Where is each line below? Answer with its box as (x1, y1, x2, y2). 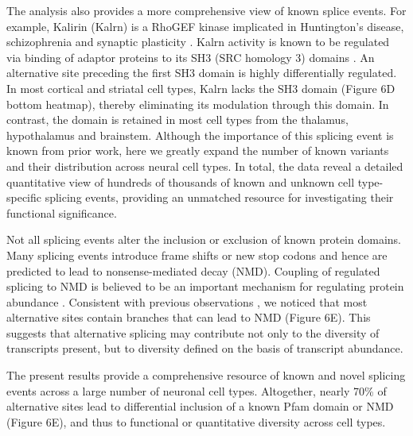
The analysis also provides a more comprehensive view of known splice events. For (6, 2, 407, 18)
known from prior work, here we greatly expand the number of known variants (6, 142, 389, 159)
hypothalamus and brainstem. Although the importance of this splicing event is (6, 126, 394, 143)
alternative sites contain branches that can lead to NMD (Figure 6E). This (6, 309, 371, 326)
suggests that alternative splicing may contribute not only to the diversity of (6, 324, 380, 341)
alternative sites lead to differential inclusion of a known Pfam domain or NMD (6, 398, 394, 415)
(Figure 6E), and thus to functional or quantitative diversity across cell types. (6, 413, 386, 430)
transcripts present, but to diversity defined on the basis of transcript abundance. (6, 340, 403, 357)
